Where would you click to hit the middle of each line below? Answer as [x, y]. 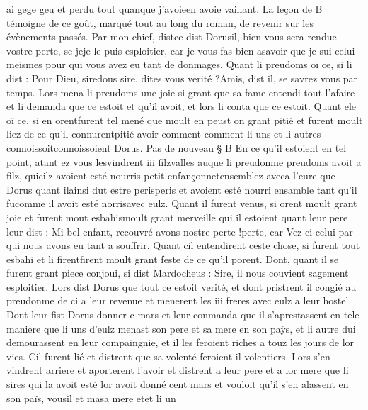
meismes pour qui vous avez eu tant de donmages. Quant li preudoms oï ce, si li [179, 64]
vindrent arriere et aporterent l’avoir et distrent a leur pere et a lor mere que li [178, 370]
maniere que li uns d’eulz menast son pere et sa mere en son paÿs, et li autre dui [181, 328]
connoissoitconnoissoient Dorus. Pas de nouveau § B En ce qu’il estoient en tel [177, 147]
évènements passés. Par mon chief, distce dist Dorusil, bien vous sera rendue [172, 37]
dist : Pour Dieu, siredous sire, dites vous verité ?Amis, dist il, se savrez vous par [182, 78]
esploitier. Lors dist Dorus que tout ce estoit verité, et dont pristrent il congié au [182, 286]
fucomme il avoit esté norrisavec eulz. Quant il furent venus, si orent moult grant [182, 203]
